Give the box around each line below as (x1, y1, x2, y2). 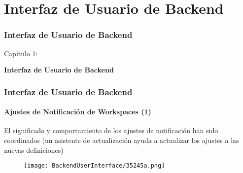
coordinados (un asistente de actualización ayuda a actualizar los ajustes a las (4, 135, 239, 145)
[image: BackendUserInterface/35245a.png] (24, 162, 165, 170)
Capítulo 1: (4, 48, 38, 58)
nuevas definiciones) (4, 144, 64, 155)
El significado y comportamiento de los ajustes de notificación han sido (4, 125, 218, 136)
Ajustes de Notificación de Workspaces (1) (4, 106, 151, 117)
